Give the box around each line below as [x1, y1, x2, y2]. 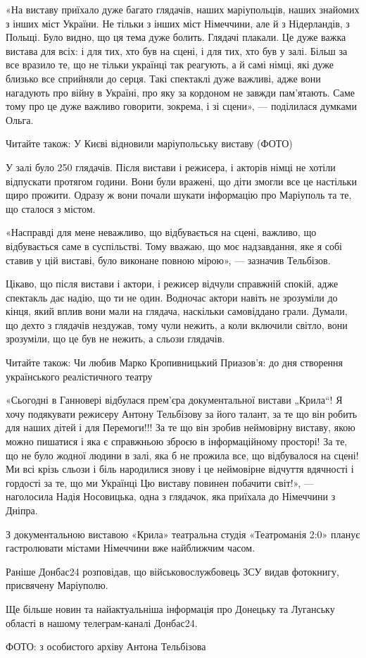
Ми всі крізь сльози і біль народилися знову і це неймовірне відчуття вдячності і [6, 461, 354, 476]
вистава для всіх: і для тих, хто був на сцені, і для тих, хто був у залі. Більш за [6, 43, 348, 58]
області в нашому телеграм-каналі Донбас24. [6, 615, 198, 630]
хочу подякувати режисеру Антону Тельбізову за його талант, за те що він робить [6, 406, 358, 421]
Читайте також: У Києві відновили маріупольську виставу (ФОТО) [6, 136, 293, 151]
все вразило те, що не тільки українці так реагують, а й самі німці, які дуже [6, 57, 334, 72]
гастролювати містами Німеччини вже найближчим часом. [6, 540, 255, 555]
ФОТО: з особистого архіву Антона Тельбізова [6, 639, 206, 654]
